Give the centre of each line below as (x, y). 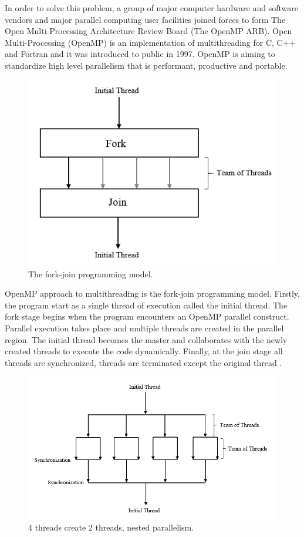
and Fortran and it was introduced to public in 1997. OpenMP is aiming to (140, 54)
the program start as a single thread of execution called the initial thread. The (146, 305)
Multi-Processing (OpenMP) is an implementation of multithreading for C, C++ (150, 42)
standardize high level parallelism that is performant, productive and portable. (146, 65)
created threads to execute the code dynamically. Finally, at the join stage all (144, 351)
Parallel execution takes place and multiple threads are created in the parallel (144, 328)
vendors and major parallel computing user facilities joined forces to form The (145, 19)
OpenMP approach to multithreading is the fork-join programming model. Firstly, (152, 293)
